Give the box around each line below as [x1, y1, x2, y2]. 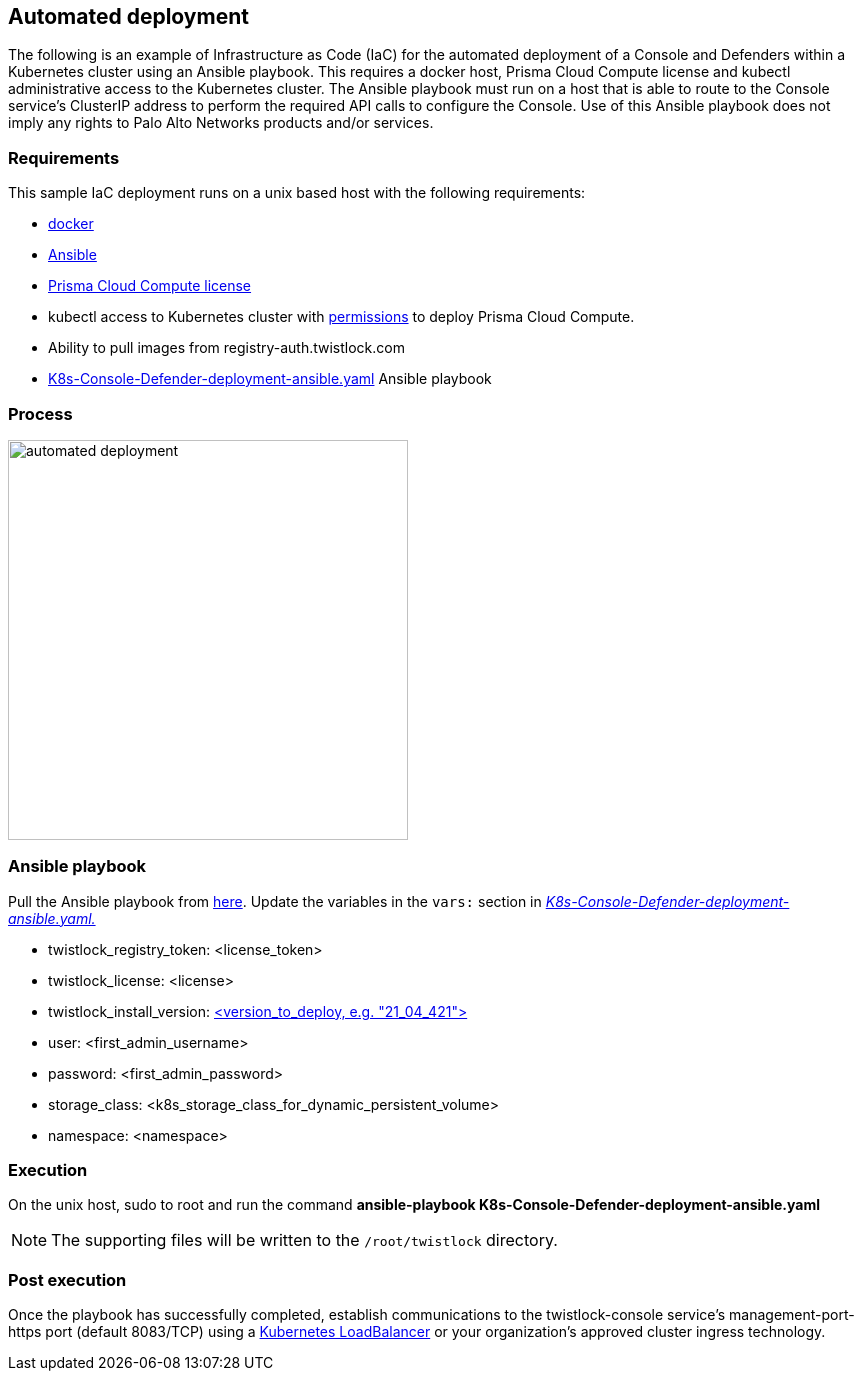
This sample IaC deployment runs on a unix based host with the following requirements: [8, 184, 586, 202]
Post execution [8, 1269, 127, 1290]
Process [8, 403, 73, 424]
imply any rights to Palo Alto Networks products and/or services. [8, 114, 434, 132]
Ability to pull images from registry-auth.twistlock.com [48, 339, 405, 357]
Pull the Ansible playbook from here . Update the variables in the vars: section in [8, 892, 542, 910]
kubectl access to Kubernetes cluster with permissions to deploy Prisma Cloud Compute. [48, 308, 635, 326]
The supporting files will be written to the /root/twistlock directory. [51, 1230, 558, 1251]
